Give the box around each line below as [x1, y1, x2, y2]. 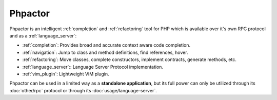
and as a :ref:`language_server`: [9, 32, 77, 38]
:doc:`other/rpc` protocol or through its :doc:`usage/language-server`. [9, 87, 157, 93]
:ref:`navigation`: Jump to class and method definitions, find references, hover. [22, 49, 188, 55]
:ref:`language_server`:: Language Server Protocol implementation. [22, 64, 164, 70]
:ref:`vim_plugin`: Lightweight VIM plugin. [22, 71, 109, 77]
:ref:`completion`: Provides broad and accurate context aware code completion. [22, 42, 191, 48]
